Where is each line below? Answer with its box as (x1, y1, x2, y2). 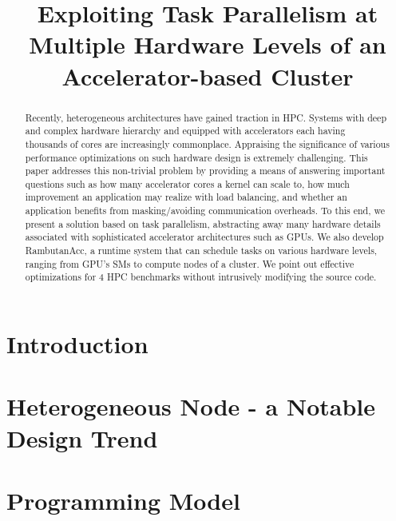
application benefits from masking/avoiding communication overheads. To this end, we (25, 204, 385, 217)
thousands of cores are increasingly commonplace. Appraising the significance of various (25, 137, 390, 150)
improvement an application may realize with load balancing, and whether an (25, 190, 347, 204)
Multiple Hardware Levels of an (29, 28, 386, 61)
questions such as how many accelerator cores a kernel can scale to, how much (25, 177, 350, 190)
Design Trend (6, 421, 158, 454)
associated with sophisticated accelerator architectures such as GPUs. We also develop (25, 230, 384, 244)
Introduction (6, 328, 148, 360)
